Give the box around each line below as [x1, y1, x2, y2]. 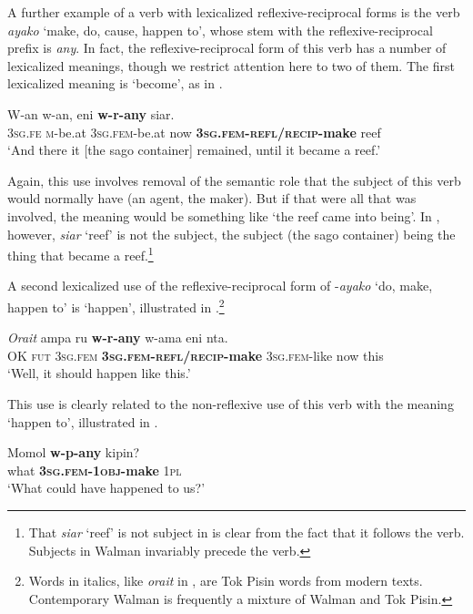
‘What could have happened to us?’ [7, 478, 206, 497]
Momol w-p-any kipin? [7, 443, 140, 462]
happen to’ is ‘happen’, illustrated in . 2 [7, 294, 225, 316]
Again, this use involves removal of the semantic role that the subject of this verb [7, 170, 461, 189]
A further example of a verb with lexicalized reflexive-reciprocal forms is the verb [7, 3, 460, 21]
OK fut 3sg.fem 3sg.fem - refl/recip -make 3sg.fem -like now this [7, 345, 384, 364]
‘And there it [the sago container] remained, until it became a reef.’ [7, 140, 381, 159]
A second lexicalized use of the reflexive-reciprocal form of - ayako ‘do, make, [7, 276, 433, 295]
